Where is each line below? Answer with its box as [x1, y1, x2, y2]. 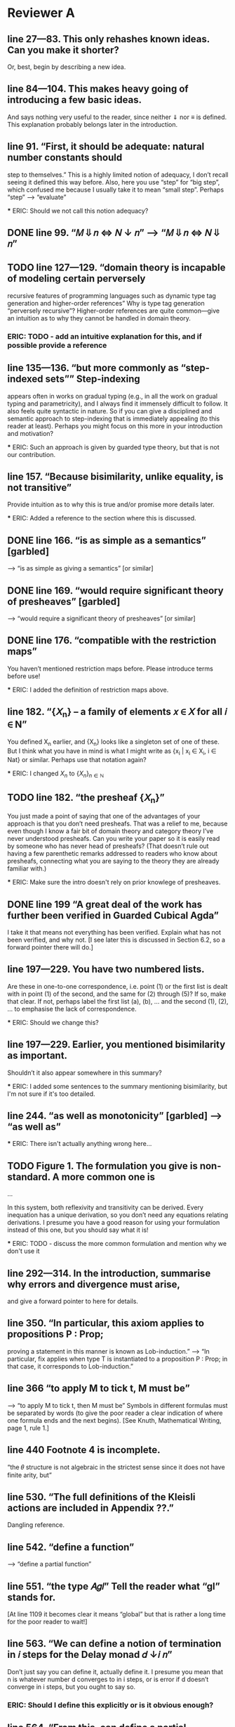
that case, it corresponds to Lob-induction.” [7, 1361, 133, 1371]
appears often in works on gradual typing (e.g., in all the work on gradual [7, 392, 218, 400]
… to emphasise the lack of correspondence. [7, 1004, 137, 1013]
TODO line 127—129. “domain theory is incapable [7, 262, 226, 274]
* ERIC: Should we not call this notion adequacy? [7, 206, 149, 215]
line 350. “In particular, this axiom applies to [7, 1317, 205, 1329]
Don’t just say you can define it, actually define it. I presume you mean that [7, 1667, 223, 1676]
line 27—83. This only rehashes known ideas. [7, 33, 210, 45]
